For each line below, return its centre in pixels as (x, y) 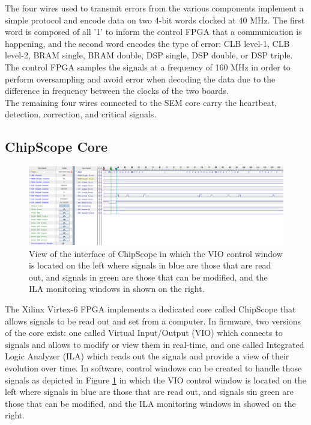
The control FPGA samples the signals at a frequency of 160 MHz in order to (148, 67)
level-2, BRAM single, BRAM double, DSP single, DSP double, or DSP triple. (149, 55)
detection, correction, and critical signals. (81, 114)
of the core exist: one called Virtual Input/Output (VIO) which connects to (144, 333)
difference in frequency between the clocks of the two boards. (117, 91)
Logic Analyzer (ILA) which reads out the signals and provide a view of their (147, 356)
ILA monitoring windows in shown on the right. (117, 289)
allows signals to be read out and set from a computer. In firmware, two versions (153, 321)
